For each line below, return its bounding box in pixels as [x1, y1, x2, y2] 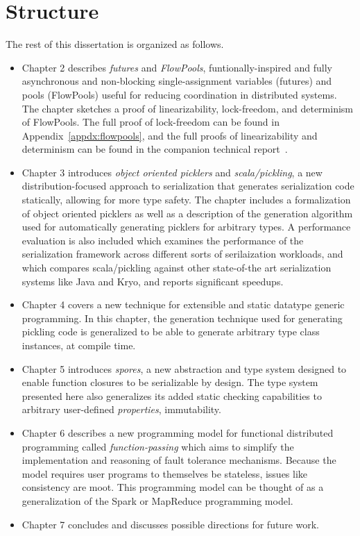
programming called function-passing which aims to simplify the [22, 439, 294, 453]
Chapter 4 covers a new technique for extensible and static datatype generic [22, 297, 345, 312]
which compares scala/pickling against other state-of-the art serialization [22, 260, 332, 275]
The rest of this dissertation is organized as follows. [6, 37, 224, 51]
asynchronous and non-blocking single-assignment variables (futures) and [22, 74, 332, 88]
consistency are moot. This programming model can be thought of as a [22, 480, 324, 494]
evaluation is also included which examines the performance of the [22, 233, 304, 247]
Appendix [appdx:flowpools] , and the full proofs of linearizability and [22, 128, 318, 142]
